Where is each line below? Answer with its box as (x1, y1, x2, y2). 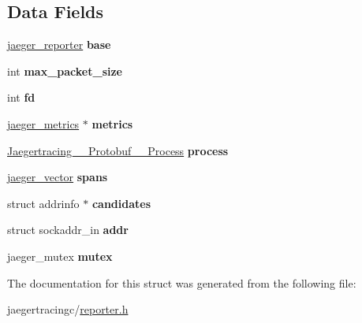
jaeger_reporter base (7, 36, 111, 53)
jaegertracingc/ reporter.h (7, 301, 129, 317)
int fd (7, 89, 35, 106)
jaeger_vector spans (7, 169, 108, 185)
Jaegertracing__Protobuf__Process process (7, 142, 229, 158)
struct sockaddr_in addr (7, 221, 129, 238)
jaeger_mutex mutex (7, 247, 113, 264)
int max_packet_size (7, 62, 122, 79)
